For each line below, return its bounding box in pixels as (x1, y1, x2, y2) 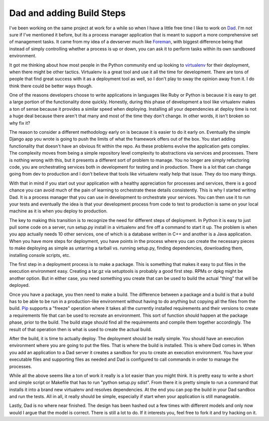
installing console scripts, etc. (9, 252, 71, 258)
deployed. (9, 282, 30, 288)
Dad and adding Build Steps (9, 7, 126, 18)
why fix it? (9, 120, 30, 126)
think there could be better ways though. (9, 83, 93, 89)
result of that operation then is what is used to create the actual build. (9, 326, 152, 332)
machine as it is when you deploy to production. (9, 208, 108, 214)
